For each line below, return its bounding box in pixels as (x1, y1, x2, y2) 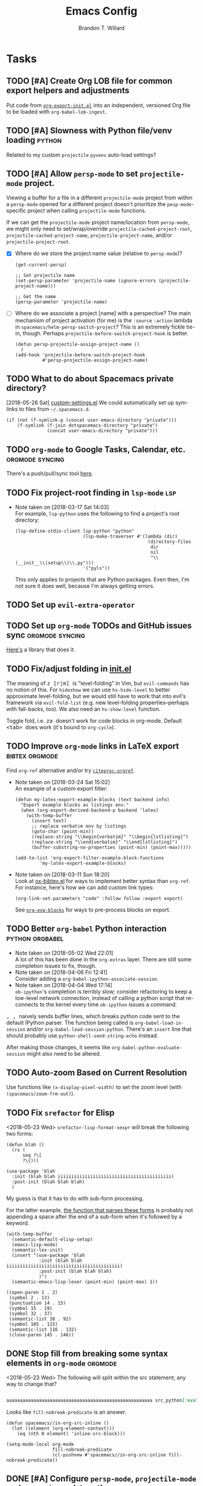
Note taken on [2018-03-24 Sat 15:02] (14, 778, 111, 785)
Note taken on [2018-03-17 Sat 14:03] (14, 503, 109, 510)
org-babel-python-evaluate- (111, 1044, 182, 1051)
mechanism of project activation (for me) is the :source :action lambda (14, 316, 193, 324)
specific (6, 207, 27, 215)
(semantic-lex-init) (11, 1247, 63, 1253)
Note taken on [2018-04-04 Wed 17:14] (14, 981, 113, 988)
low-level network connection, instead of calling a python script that (14, 994, 185, 1001)
